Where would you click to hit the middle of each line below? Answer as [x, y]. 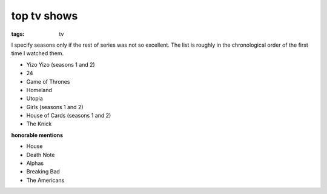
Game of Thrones [48, 81]
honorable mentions [37, 135]
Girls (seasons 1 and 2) [55, 107]
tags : [18, 34]
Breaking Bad [43, 172]
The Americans [45, 180]
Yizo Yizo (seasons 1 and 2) [61, 64]
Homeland [39, 90]
